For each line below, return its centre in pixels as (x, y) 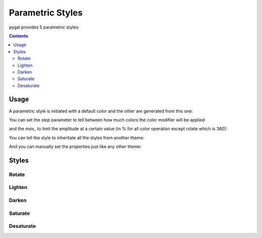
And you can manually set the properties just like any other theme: (75, 147)
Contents (19, 36)
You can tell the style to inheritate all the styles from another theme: (77, 138)
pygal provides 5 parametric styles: (44, 27)
